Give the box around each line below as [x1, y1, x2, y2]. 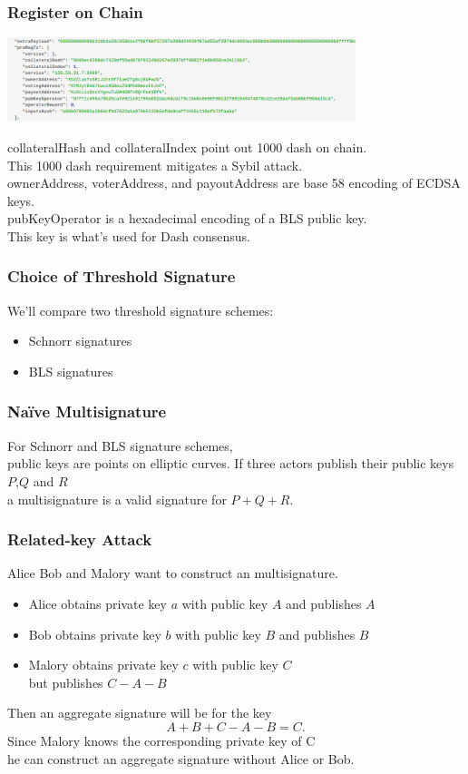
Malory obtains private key [28, 655, 179, 674]
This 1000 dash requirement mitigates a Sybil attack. [7, 155, 303, 174]
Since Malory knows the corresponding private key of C [7, 730, 316, 750]
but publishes [28, 672, 103, 691]
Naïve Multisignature [7, 400, 167, 423]
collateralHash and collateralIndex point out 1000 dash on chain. [7, 137, 367, 156]
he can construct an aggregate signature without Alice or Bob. [7, 749, 355, 768]
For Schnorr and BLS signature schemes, [7, 436, 233, 455]
